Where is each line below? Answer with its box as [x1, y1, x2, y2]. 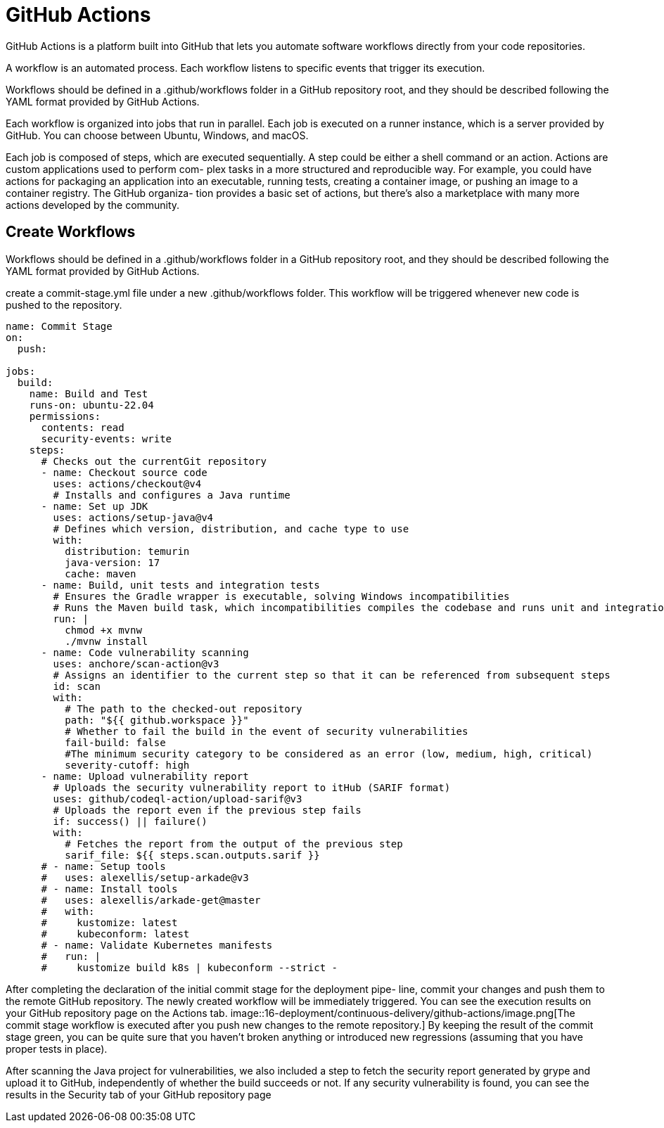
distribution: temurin [65, 545, 190, 557]
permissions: [29, 410, 101, 422]
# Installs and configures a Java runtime [53, 489, 290, 501]
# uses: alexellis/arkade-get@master [41, 894, 261, 906]
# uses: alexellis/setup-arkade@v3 [41, 871, 249, 883]
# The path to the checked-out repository [65, 703, 302, 714]
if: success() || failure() [53, 815, 207, 827]
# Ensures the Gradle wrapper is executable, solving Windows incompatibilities [53, 590, 510, 602]
